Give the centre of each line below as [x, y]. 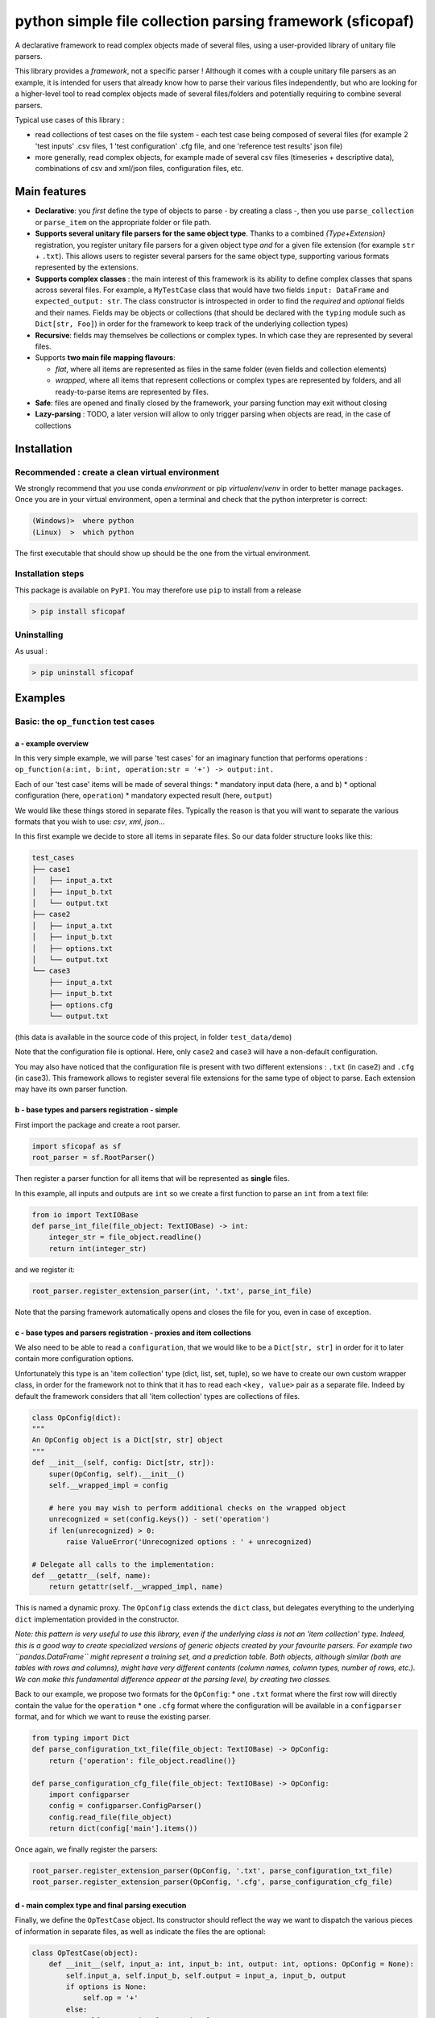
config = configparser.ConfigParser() [125, 1806]
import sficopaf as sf [77, 1146]
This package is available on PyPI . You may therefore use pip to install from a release [158, 590]
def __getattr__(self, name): [91, 1576]
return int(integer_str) [98, 1248]
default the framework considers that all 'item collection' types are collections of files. [157, 1396]
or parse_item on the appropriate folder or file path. [123, 222]
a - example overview [52, 743]
